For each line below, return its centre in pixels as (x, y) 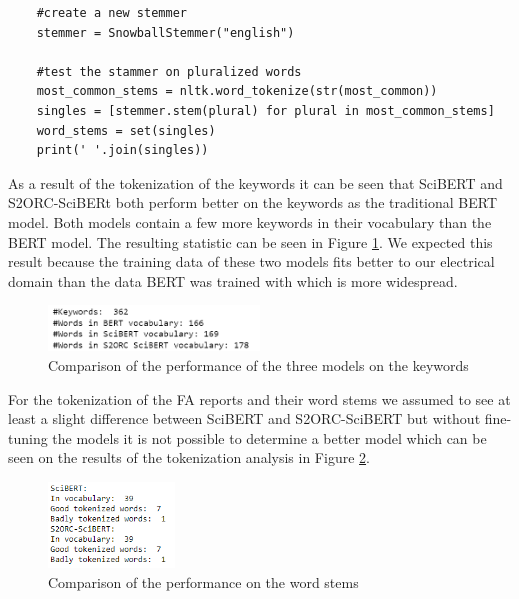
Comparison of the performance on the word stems (203, 582)
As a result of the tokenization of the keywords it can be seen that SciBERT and (255, 182)
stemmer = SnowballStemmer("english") (165, 32)
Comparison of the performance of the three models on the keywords (258, 365)
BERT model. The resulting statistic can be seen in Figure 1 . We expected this (250, 241)
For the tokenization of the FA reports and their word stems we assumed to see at (259, 398)
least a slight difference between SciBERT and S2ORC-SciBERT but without (244, 418)
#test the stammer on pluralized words (169, 71)
